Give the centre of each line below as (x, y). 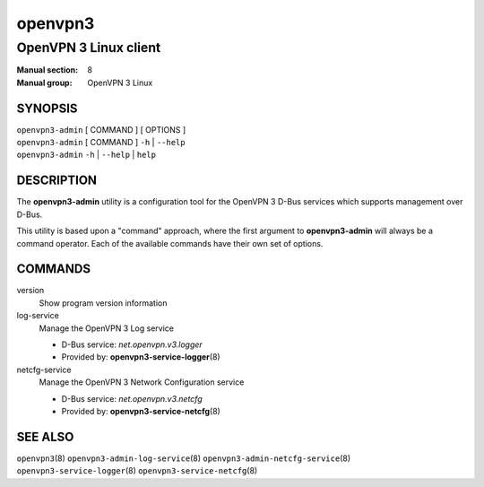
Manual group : (44, 83)
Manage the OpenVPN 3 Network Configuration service (142, 382)
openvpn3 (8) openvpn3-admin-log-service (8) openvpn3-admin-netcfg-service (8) (184, 458)
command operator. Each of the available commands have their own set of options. (170, 243)
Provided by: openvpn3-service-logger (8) (141, 357)
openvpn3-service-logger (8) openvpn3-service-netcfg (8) (137, 471)
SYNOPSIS (47, 108)
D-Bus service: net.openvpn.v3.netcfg (132, 398)
